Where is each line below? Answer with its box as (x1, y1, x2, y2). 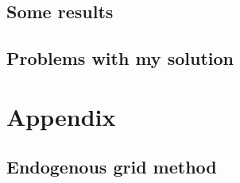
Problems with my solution (6, 46, 234, 71)
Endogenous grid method (6, 154, 217, 179)
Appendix (6, 100, 116, 132)
